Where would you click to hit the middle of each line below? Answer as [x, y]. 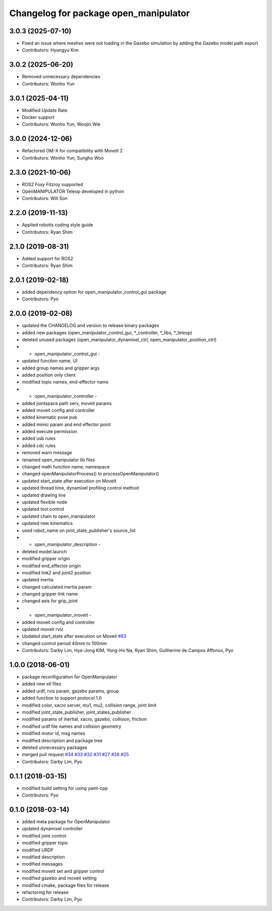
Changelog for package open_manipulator [99, 13]
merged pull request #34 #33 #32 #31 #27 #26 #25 [76, 755]
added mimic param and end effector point [66, 424]
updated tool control [43, 509]
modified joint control [44, 836]
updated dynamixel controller [52, 829]
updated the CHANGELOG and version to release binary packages [91, 326]
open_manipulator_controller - [66, 396]
